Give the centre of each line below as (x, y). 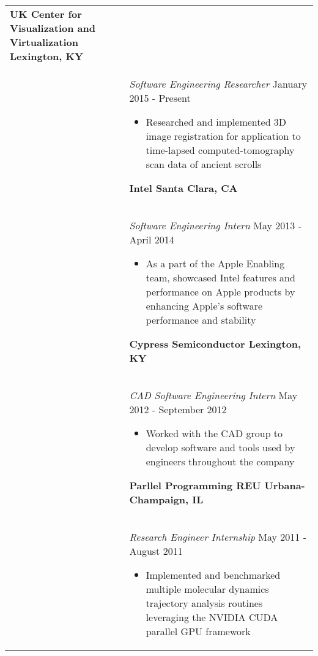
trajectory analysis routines (204, 603)
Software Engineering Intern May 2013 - (215, 225)
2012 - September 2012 (178, 409)
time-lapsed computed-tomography (220, 150)
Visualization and (53, 28)
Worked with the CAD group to (214, 433)
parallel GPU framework (198, 631)
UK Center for (46, 14)
